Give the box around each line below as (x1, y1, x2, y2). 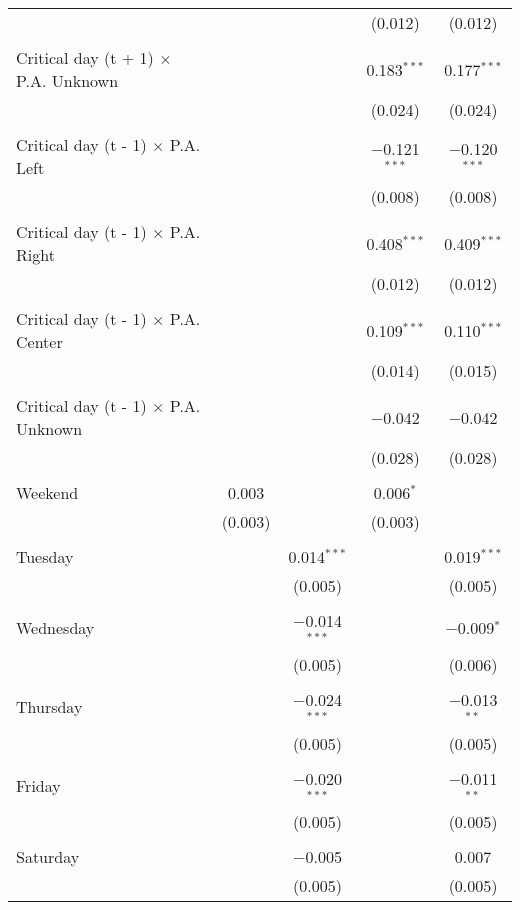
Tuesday (16, 545, 74, 568)
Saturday (16, 845, 80, 869)
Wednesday (16, 616, 95, 640)
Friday (16, 773, 61, 797)
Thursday (16, 695, 83, 719)
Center (16, 330, 63, 353)
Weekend (16, 481, 79, 504)
